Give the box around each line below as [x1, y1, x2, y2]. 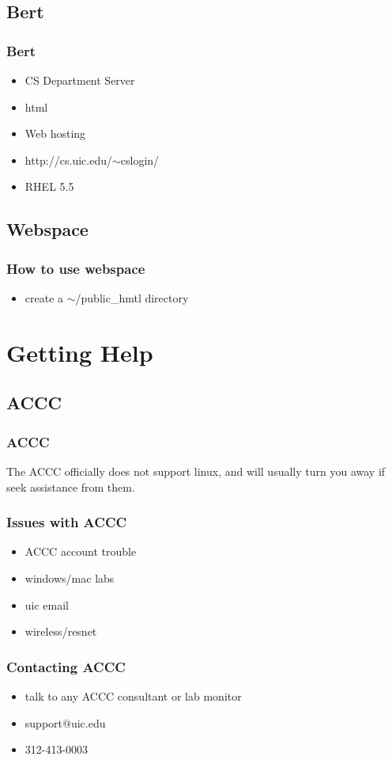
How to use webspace [6, 258, 145, 278]
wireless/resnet [24, 623, 97, 640]
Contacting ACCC [6, 656, 126, 676]
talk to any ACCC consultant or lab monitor [24, 687, 242, 704]
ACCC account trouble [24, 543, 137, 560]
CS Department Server [24, 72, 135, 88]
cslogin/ [120, 151, 160, 168]
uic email [24, 596, 70, 613]
